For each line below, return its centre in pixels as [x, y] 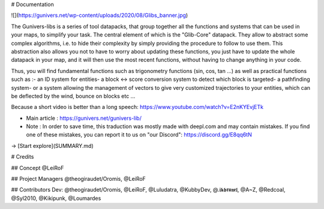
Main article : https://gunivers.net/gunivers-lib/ [84, 118]
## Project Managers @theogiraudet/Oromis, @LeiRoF [79, 179]
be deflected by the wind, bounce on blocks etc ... [73, 96]
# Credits [22, 157]
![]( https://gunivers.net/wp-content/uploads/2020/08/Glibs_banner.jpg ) [100, 16]
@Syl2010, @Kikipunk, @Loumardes [56, 198]
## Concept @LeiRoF [37, 168]
